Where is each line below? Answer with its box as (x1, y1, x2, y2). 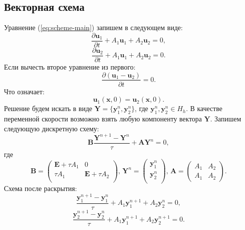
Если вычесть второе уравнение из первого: (4, 61, 136, 72)
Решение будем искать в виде (4, 103, 93, 114)
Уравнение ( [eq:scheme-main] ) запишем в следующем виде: (4, 22, 183, 33)
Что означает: (4, 86, 45, 96)
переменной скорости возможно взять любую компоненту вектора (4, 113, 202, 123)
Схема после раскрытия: (4, 183, 77, 193)
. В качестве (186, 103, 223, 114)
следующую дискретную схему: (4, 123, 99, 133)
